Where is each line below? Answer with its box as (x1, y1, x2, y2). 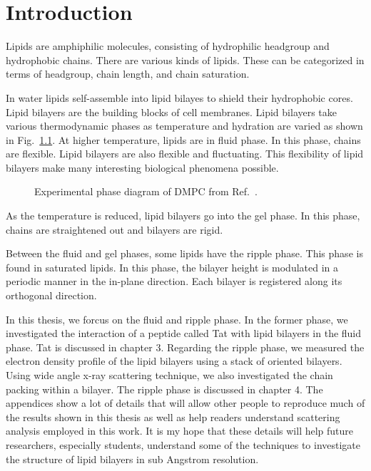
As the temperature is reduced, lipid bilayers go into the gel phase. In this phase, (6, 208, 360, 223)
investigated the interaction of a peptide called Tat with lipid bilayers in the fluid (6, 326, 362, 341)
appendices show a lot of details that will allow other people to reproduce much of (6, 395, 365, 410)
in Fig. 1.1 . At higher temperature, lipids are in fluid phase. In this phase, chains (6, 132, 361, 147)
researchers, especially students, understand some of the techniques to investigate (6, 437, 361, 452)
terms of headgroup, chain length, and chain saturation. (6, 66, 250, 81)
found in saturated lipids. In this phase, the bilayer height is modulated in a (6, 259, 339, 274)
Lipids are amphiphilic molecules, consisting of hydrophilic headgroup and (6, 38, 330, 53)
